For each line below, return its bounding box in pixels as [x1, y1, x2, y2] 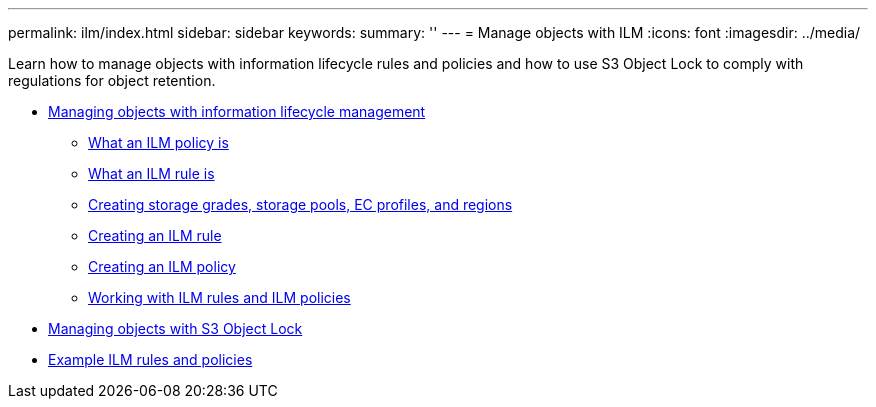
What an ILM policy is [88, 134, 229, 151]
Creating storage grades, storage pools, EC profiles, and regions [88, 196, 513, 213]
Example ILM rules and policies [48, 351, 253, 368]
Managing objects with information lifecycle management [48, 103, 426, 120]
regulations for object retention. [8, 72, 216, 89]
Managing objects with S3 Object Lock [48, 320, 303, 337]
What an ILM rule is [88, 165, 215, 182]
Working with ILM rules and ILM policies [88, 289, 351, 306]
